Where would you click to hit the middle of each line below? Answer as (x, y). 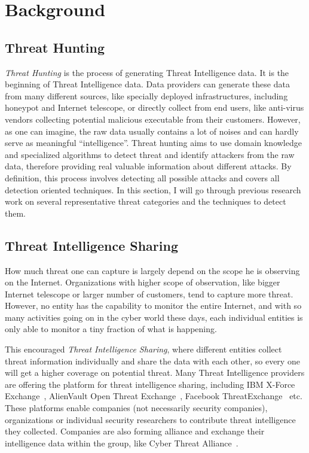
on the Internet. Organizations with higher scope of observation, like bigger (143, 282)
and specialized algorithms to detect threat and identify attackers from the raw (150, 154)
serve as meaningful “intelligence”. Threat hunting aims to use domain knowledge (153, 143)
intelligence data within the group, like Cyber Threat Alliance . (122, 443)
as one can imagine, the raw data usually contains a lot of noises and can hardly (152, 131)
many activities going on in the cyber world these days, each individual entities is (154, 317)
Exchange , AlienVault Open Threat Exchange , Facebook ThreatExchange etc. (154, 396)
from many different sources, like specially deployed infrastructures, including (146, 95)
